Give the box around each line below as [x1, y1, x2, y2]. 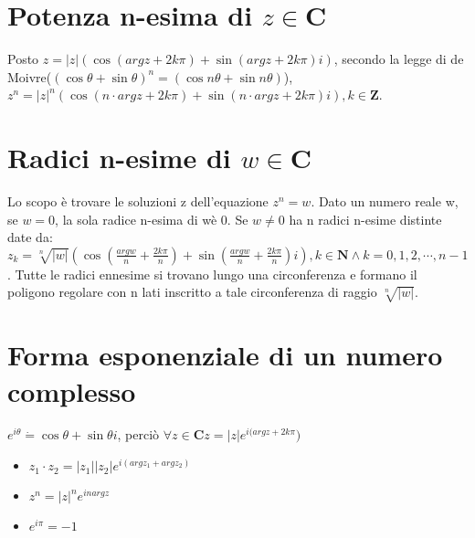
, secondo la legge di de [333, 49, 464, 69]
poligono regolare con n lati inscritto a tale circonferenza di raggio [7, 282, 377, 301]
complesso [7, 372, 136, 409]
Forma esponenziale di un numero [7, 336, 443, 374]
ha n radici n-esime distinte [289, 209, 442, 228]
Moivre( [7, 67, 52, 86]
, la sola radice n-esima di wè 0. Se [55, 209, 248, 228]
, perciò [117, 425, 160, 444]
